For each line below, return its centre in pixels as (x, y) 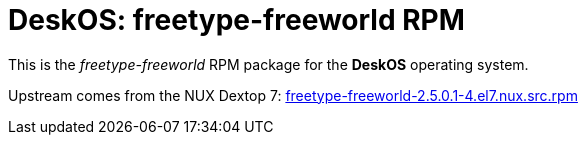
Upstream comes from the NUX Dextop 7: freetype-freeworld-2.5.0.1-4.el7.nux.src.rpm (293, 95)
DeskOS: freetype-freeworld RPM (236, 20)
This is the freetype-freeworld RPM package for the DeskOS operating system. (268, 64)
